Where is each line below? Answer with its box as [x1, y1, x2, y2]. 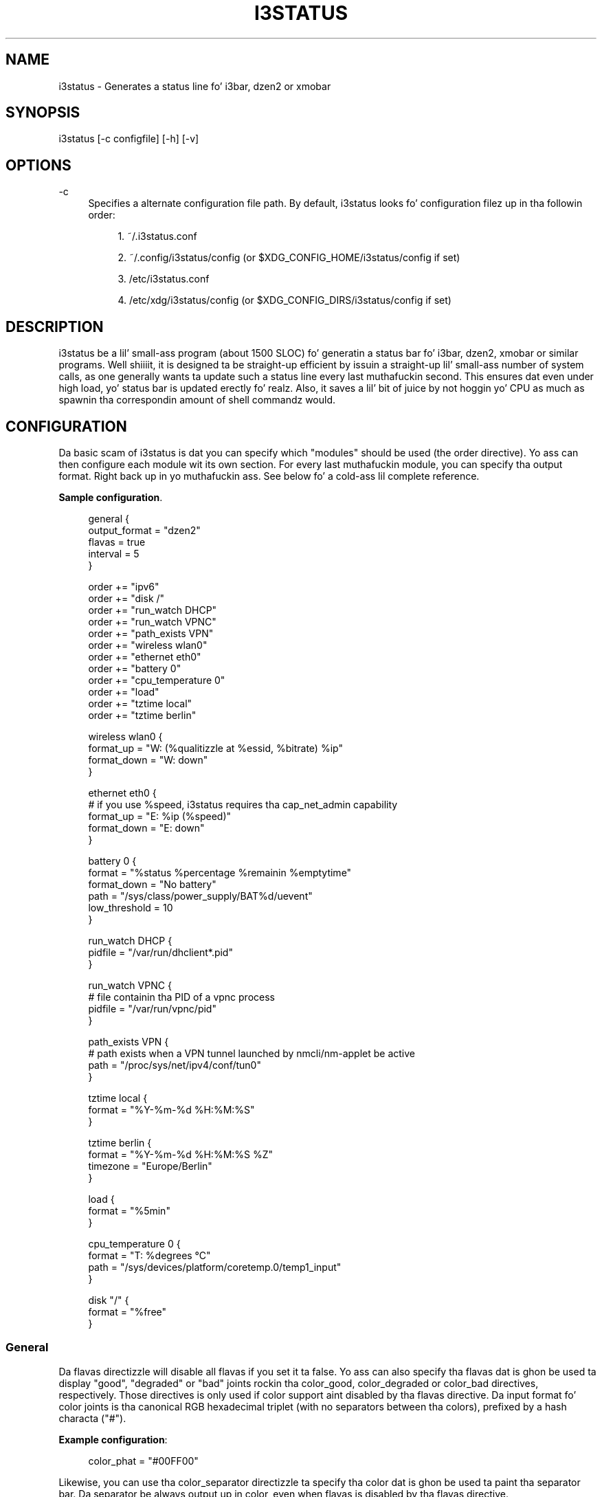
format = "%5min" [88, 1204, 170, 1217]
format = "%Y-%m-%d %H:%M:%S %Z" [88, 1148, 274, 1160]
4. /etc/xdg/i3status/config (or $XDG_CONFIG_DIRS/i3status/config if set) [118, 294, 452, 307]
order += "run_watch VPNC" [88, 615, 216, 628]
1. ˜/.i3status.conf [118, 230, 197, 243]
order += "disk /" [88, 592, 165, 604]
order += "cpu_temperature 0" [88, 674, 225, 686]
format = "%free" [88, 1305, 167, 1318]
